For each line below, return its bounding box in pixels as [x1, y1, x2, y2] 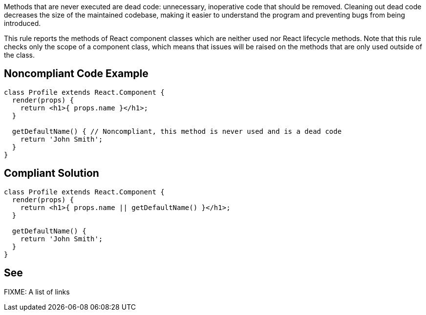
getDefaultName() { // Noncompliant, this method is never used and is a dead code [12, 127, 342, 135]
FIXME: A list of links [4, 287, 70, 296]
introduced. [4, 19, 41, 27]
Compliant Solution [4, 167, 99, 180]
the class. [4, 51, 35, 59]
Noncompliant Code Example [4, 67, 149, 80]
